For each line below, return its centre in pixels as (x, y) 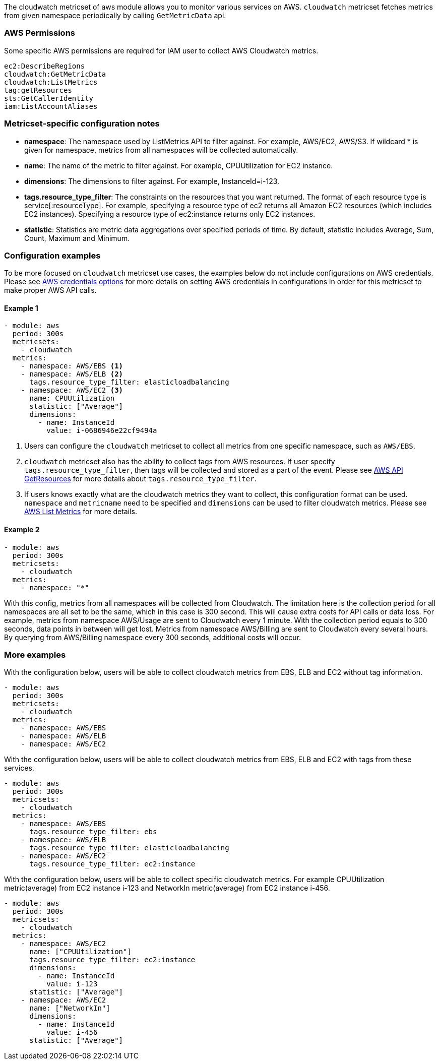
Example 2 (22, 530)
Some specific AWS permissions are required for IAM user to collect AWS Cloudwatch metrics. (161, 50)
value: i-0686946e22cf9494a (102, 431)
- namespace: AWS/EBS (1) (72, 366)
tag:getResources (38, 90)
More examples (35, 655)
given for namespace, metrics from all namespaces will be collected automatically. (161, 150)
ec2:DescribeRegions (45, 66)
